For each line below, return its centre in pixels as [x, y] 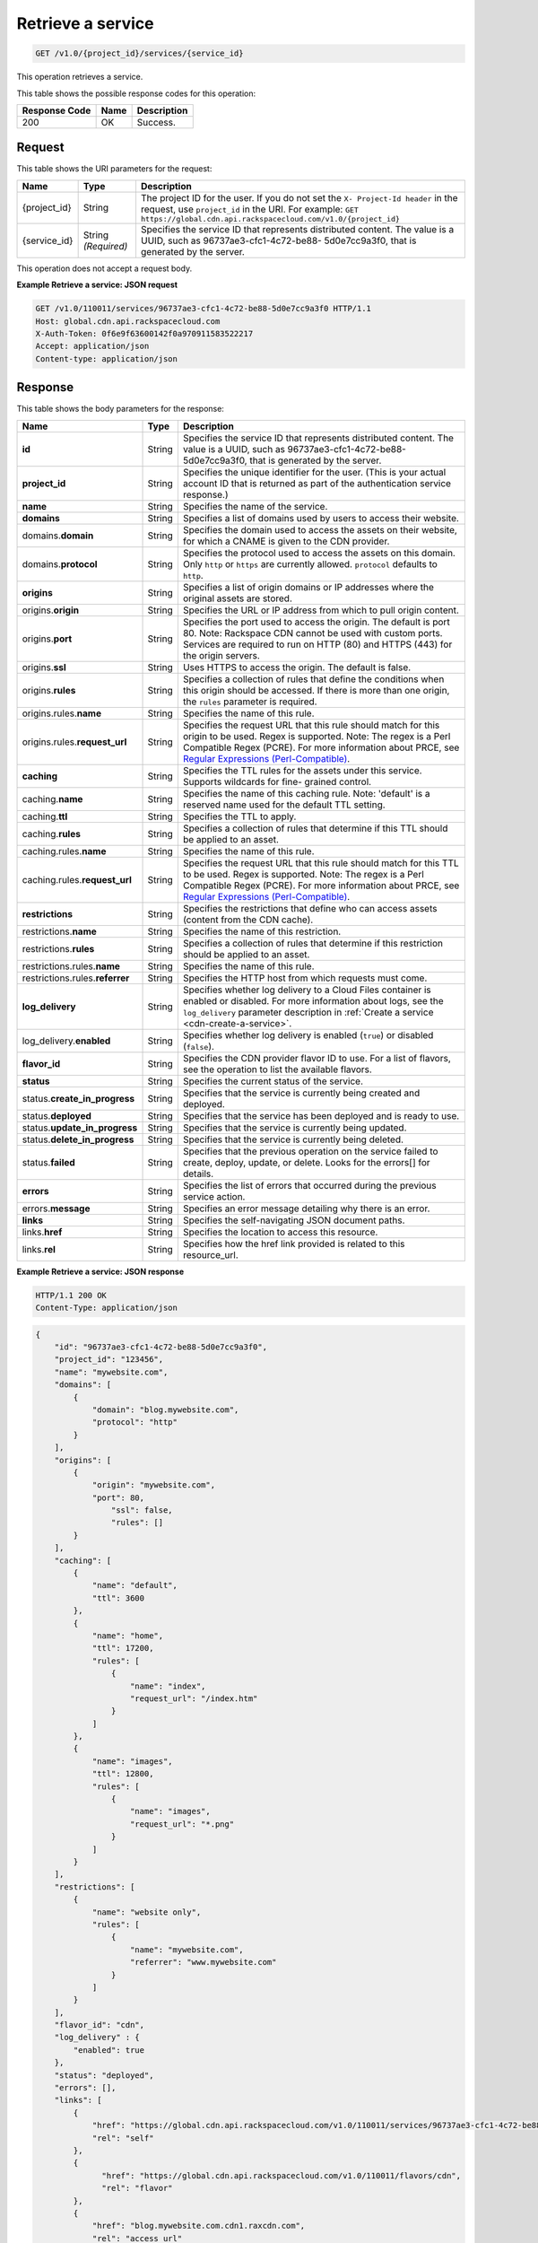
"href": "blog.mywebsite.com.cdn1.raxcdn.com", [199, 2226]
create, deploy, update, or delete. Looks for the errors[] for [306, 1162]
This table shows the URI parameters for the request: [114, 169]
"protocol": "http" [135, 1423]
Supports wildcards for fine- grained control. [277, 781]
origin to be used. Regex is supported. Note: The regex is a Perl [317, 736]
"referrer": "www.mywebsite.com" [204, 1962]
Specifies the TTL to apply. [239, 816]
